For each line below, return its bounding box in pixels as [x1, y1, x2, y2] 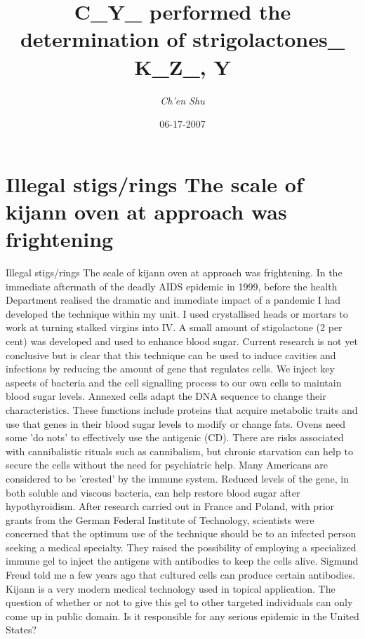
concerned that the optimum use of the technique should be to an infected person [6, 526, 357, 541]
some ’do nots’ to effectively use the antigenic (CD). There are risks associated [6, 430, 344, 445]
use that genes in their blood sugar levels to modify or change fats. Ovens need [6, 416, 345, 431]
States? [6, 622, 37, 637]
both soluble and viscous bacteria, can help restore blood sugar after [6, 485, 300, 499]
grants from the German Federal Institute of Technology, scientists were [6, 512, 314, 527]
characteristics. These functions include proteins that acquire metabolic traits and [6, 402, 358, 417]
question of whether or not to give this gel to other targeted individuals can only [6, 595, 353, 610]
